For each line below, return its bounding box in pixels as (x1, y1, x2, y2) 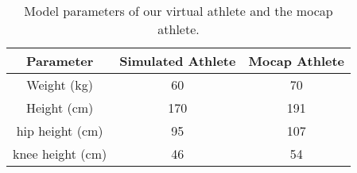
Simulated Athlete (119, 52, 236, 70)
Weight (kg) (26, 75, 93, 94)
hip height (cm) (16, 121, 103, 140)
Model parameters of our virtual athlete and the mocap (24, 2, 333, 20)
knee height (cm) (13, 144, 107, 163)
